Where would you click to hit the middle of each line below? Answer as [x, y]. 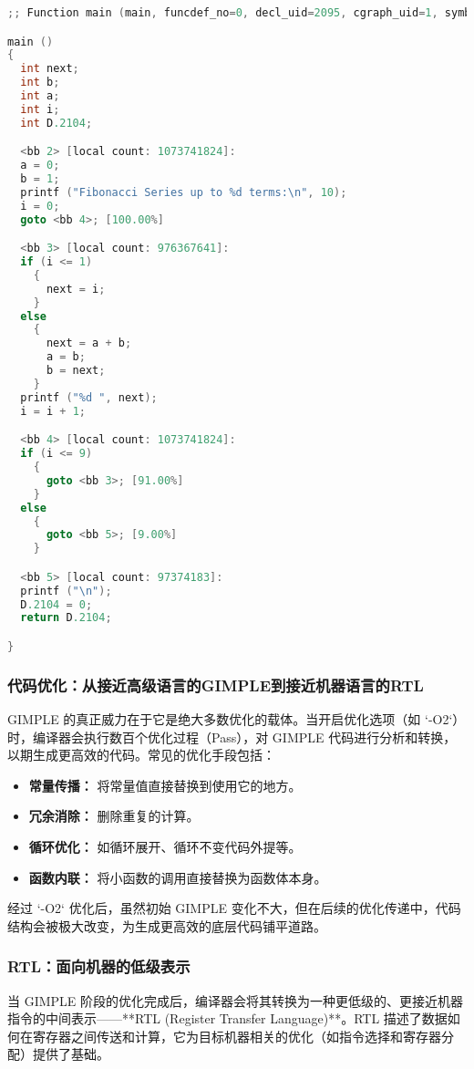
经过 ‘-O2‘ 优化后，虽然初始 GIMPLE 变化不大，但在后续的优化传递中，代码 [234, 908]
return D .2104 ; [66, 618]
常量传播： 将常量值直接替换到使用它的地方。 [165, 785]
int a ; [40, 96]
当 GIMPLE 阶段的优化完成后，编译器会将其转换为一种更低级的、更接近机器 [236, 1000]
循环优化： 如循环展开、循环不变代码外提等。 [165, 846]
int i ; [40, 109]
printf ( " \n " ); [66, 591]
